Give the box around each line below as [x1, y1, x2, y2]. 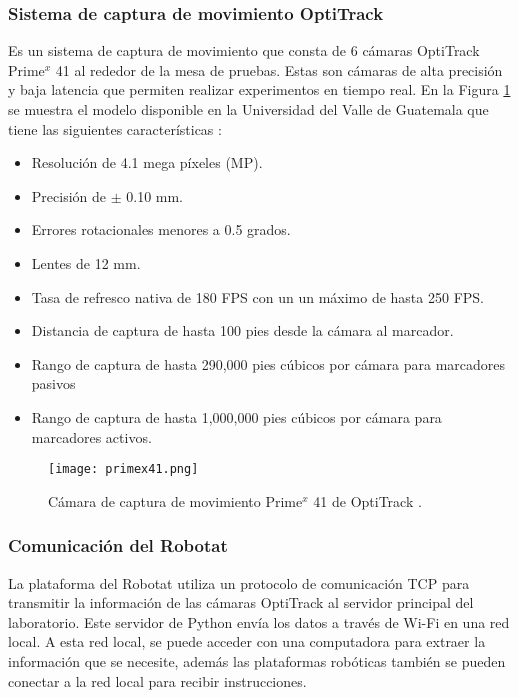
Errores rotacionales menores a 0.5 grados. [31, 219, 291, 240]
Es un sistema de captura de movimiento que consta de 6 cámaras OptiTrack [8, 40, 480, 61]
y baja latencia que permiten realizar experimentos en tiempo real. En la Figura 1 [8, 79, 511, 100]
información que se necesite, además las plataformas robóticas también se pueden [8, 650, 506, 671]
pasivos [31, 373, 76, 394]
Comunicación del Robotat [8, 533, 228, 558]
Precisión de [31, 185, 106, 206]
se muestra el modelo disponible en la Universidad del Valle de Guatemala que [8, 99, 489, 119]
